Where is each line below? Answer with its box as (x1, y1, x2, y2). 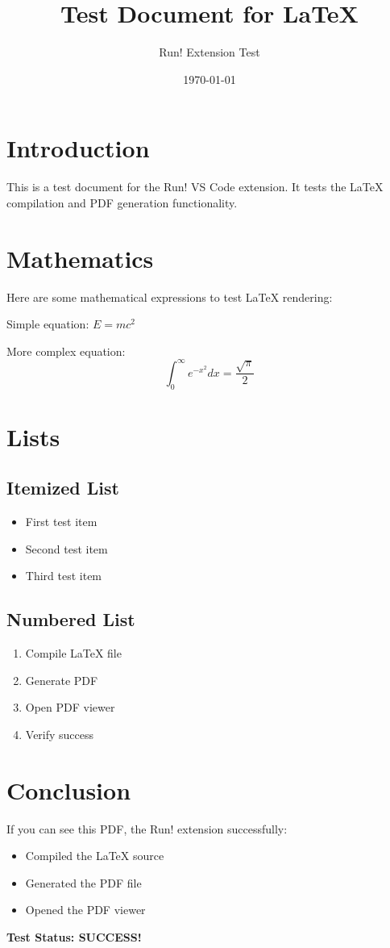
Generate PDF (25, 671, 98, 688)
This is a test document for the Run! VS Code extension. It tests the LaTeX (6, 178, 384, 195)
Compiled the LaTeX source (25, 847, 164, 864)
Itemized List (6, 475, 119, 500)
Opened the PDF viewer (25, 901, 146, 918)
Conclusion (6, 773, 131, 806)
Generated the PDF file (25, 874, 142, 891)
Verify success (25, 725, 94, 742)
